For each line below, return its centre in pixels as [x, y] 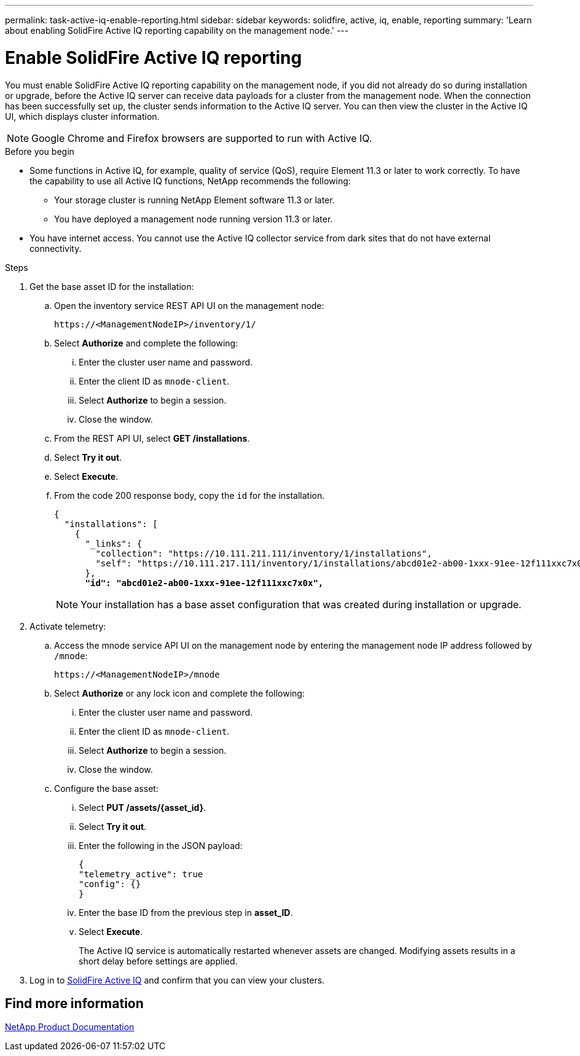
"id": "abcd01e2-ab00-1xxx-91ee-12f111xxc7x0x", [204, 583]
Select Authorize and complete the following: [146, 343]
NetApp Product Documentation [70, 1027]
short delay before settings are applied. [158, 961]
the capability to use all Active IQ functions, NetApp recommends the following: [190, 181]
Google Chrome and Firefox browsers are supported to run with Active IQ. [202, 138]
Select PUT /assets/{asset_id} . [143, 807]
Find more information [74, 1003]
